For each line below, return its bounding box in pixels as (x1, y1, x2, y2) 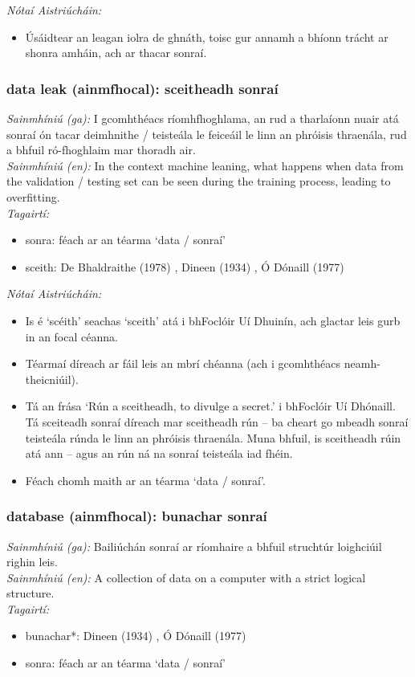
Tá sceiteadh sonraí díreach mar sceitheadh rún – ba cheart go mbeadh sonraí (25, 413, 409, 430)
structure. (6, 585, 55, 602)
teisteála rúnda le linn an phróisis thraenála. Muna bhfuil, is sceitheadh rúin (25, 429, 401, 446)
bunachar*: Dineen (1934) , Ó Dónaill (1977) (25, 627, 246, 644)
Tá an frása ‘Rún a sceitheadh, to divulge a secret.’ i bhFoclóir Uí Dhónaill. (25, 398, 396, 414)
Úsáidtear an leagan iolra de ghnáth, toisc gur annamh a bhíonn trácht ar (25, 28, 389, 45)
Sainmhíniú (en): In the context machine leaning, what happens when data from (6, 157, 404, 173)
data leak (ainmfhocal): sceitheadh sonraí (6, 78, 279, 98)
